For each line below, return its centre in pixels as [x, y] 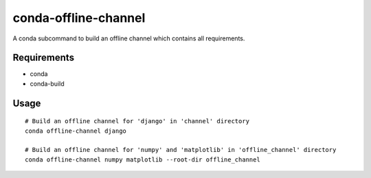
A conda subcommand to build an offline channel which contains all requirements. [129, 38]
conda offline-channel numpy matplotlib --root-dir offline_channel [143, 160]
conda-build [47, 84]
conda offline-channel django [76, 131]
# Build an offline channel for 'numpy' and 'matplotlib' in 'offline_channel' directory [181, 150]
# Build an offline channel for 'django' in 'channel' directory [137, 121]
